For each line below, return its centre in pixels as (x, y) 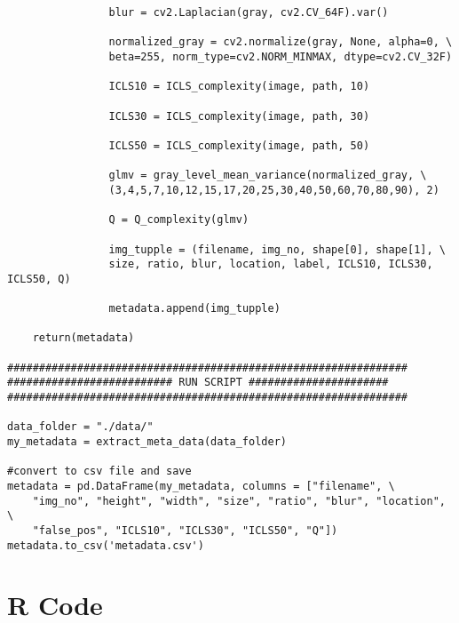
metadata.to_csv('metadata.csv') (106, 545)
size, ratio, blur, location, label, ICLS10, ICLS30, (271, 264)
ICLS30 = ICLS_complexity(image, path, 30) (239, 116)
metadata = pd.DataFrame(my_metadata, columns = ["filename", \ (201, 486)
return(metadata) (83, 338)
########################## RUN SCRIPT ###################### (198, 383)
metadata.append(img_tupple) (194, 309)
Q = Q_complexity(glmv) (179, 220)
